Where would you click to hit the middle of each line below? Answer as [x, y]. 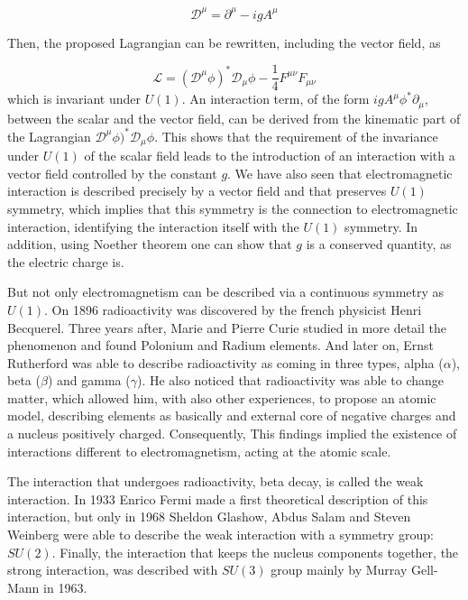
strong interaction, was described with [113, 570]
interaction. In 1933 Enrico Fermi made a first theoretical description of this [218, 498]
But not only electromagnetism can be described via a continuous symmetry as [226, 292]
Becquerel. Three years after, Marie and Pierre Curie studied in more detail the [227, 327]
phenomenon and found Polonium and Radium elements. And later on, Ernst [220, 345]
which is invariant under [74, 99]
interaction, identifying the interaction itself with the [153, 226]
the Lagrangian [49, 136]
